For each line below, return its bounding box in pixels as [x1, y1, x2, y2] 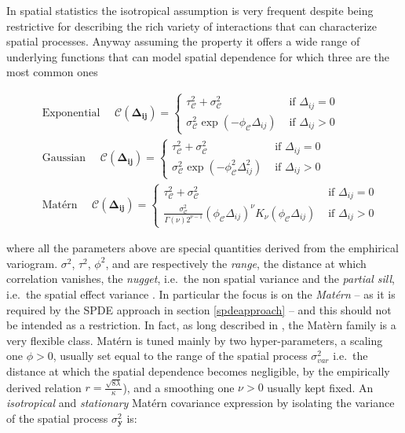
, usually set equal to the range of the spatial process [53, 347, 308, 364]
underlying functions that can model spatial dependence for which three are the [6, 48, 390, 64]
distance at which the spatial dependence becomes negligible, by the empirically [6, 362, 390, 379]
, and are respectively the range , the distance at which [105, 255, 367, 271]
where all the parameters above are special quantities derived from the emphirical [6, 240, 399, 256]
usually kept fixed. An [267, 379, 374, 395]
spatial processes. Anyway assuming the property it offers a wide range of [6, 33, 360, 50]
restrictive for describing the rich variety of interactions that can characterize [6, 17, 377, 34]
